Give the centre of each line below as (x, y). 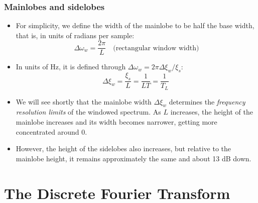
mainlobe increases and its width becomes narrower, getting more (116, 121)
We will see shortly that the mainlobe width (84, 101)
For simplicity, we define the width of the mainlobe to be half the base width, (135, 25)
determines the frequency (207, 101)
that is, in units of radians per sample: (75, 35)
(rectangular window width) (156, 48)
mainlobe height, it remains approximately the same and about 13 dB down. (134, 158)
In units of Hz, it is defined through (71, 67)
